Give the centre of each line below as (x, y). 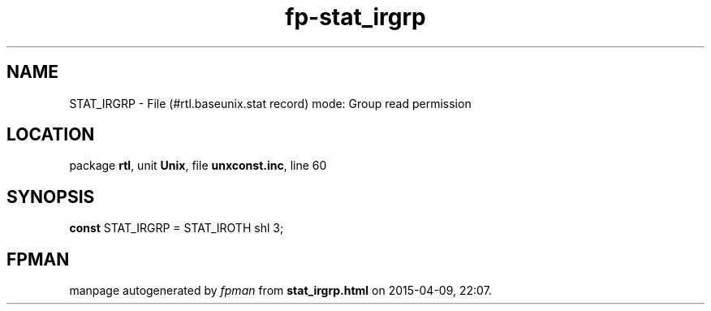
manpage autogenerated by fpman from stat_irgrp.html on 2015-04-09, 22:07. (280, 291)
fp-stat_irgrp (355, 17)
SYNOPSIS (51, 197)
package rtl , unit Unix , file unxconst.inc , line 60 (198, 166)
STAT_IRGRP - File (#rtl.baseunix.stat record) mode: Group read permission (270, 103)
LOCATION (51, 135)
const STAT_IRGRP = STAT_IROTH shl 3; (177, 228)
